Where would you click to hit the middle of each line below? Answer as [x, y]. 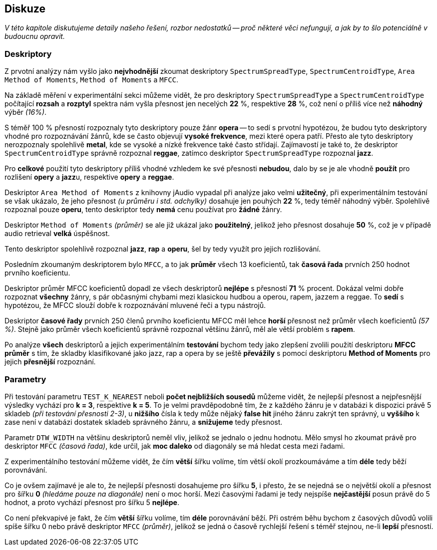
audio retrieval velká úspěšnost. [57, 234]
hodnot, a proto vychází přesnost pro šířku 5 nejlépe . [92, 502]
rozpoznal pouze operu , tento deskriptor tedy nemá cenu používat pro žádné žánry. [143, 210]
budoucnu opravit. [35, 36]
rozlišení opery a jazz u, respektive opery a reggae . [89, 177]
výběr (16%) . [26, 112]
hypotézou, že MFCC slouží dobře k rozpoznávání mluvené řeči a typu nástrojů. [135, 305]
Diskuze [25, 9]
